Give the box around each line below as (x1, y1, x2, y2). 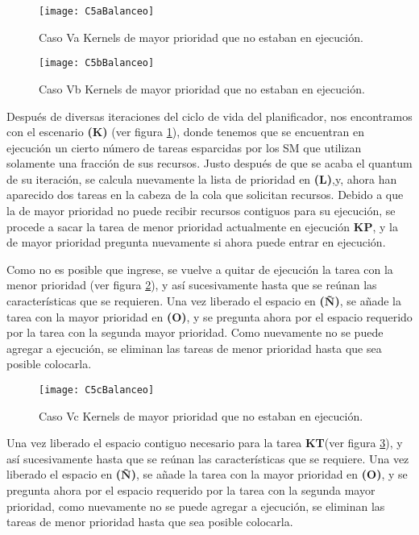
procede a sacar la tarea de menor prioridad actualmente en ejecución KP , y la (6, 218, 398, 234)
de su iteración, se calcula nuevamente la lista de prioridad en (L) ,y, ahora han (6, 170, 397, 187)
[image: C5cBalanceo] (39, 384, 155, 396)
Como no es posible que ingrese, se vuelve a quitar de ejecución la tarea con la (6, 260, 393, 277)
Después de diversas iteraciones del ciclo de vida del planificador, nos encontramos (6, 107, 413, 124)
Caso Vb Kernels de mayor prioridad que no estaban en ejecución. (39, 80, 365, 97)
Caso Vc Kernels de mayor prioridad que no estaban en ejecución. (39, 407, 363, 424)
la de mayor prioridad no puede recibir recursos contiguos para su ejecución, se (6, 202, 396, 219)
